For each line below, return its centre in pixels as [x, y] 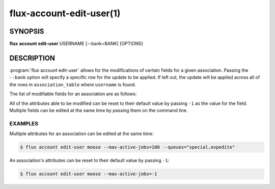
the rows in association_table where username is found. [73, 85]
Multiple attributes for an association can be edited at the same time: [81, 134]
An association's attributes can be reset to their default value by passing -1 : [89, 160]
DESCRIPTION [32, 58]
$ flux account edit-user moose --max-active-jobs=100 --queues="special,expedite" [128, 147]
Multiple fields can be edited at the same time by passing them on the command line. [99, 110]
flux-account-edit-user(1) [65, 13]
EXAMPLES [24, 123]
